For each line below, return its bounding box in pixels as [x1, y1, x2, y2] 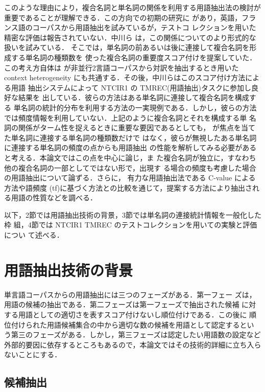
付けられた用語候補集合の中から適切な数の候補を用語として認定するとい [11, 319, 254, 330]
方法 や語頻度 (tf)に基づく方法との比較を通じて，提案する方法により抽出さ [4, 182, 252, 193]
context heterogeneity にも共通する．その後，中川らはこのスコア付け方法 [4, 72, 246, 83]
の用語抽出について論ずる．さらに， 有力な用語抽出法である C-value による [4, 172, 256, 183]
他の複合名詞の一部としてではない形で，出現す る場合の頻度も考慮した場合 [4, 162, 256, 173]
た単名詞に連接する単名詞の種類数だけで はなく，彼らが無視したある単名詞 [4, 132, 257, 143]
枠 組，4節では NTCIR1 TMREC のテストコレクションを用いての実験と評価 [4, 219, 257, 230]
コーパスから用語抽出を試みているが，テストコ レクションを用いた [32, 22, 256, 33]
